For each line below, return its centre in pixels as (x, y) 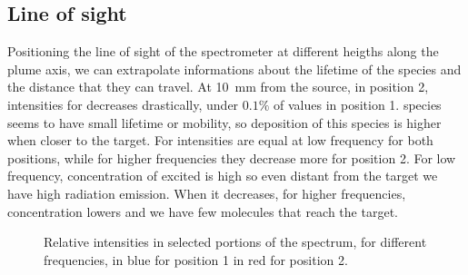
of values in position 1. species (358, 104)
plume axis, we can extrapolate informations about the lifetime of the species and (234, 69)
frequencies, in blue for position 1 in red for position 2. (196, 259)
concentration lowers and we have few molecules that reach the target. (203, 211)
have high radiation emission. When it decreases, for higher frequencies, (207, 193)
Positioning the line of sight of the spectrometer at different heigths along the (223, 51)
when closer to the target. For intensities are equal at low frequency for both (220, 140)
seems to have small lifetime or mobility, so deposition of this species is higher (224, 122)
